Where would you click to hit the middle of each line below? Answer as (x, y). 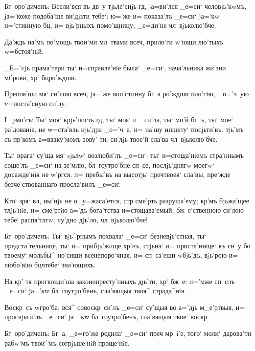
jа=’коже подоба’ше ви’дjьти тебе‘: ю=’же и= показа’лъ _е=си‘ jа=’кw (112, 15)
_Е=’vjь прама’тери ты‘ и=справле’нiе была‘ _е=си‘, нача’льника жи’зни (115, 67)
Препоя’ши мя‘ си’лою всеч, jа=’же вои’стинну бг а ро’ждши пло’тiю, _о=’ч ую (127, 94)
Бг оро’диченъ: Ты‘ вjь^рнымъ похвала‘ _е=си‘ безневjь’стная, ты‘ (105, 236)
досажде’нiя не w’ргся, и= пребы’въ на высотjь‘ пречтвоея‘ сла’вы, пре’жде (117, 174)
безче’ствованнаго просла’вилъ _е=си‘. (63, 184)
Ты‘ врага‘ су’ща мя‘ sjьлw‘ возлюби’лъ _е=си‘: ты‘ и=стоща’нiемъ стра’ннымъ (124, 155)
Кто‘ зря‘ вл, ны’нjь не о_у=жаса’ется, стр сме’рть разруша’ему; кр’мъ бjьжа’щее (127, 200)
